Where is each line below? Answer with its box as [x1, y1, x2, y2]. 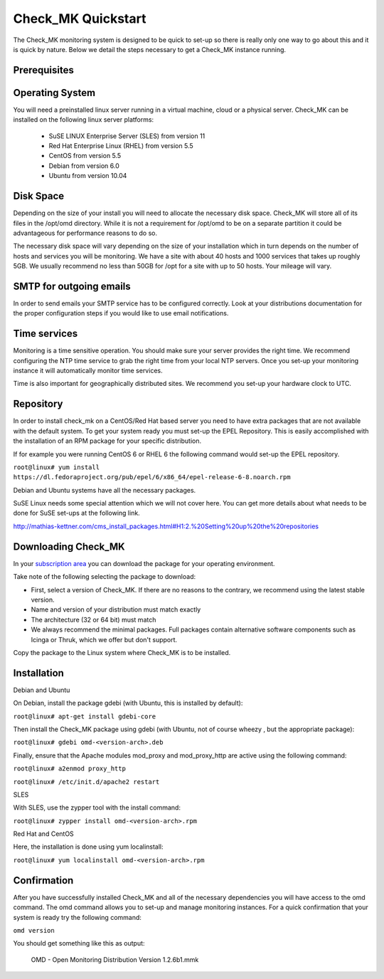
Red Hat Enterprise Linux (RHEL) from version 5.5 [48, 142, 193, 150]
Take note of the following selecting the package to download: [13, 572, 196, 581]
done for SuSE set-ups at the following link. [13, 509, 140, 518]
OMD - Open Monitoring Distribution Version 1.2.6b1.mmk [31, 955, 199, 964]
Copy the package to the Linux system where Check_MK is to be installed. [13, 648, 231, 656]
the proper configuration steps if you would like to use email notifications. [13, 309, 229, 318]
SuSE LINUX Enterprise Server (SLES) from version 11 [48, 132, 206, 140]
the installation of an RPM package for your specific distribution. [13, 436, 202, 445]
